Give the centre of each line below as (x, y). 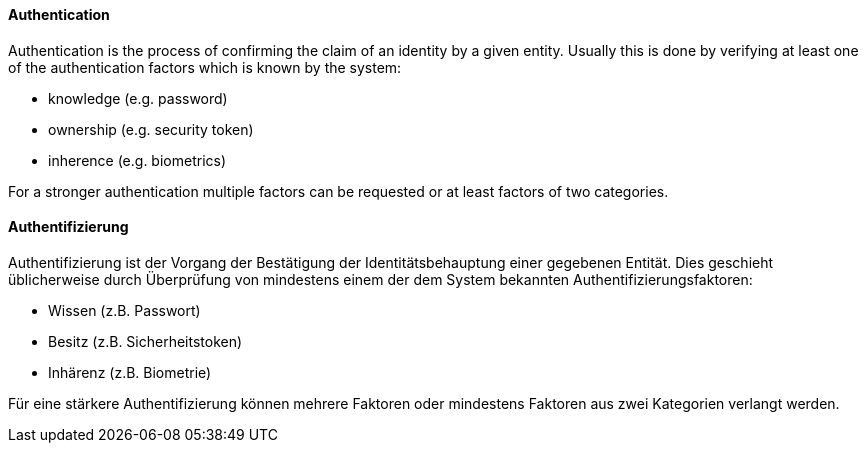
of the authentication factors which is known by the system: (205, 67)
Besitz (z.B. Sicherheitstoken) (145, 341)
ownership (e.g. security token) (151, 129)
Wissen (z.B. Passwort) (124, 310)
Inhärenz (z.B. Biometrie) (130, 372)
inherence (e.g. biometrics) (137, 160)
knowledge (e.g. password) (138, 98)
